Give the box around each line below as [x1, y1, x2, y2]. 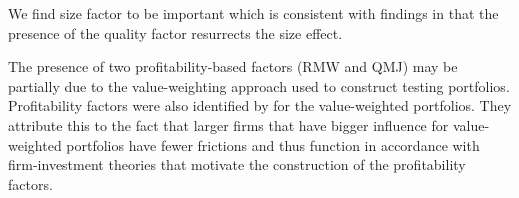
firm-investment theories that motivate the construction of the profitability [8, 154, 466, 175]
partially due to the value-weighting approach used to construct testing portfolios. [8, 75, 510, 96]
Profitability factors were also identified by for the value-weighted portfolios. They [8, 95, 512, 116]
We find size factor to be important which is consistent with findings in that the [8, 3, 499, 23]
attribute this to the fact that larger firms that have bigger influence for [8, 114, 449, 135]
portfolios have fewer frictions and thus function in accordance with [66, 134, 480, 155]
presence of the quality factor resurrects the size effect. [8, 22, 343, 43]
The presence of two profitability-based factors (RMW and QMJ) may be [8, 56, 458, 77]
